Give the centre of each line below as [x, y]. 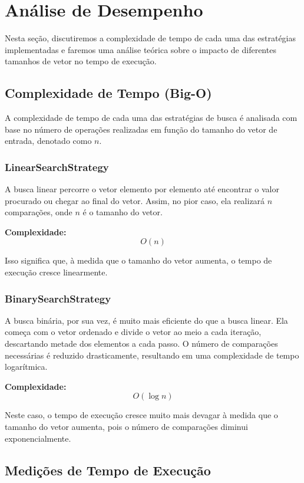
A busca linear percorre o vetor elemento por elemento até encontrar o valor [142, 189]
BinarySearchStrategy [58, 298]
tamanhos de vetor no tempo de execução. [81, 61]
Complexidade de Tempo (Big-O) [108, 93]
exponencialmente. [38, 438]
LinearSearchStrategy [57, 167]
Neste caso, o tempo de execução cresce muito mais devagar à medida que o [141, 415]
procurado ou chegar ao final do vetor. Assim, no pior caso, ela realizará [135, 200]
